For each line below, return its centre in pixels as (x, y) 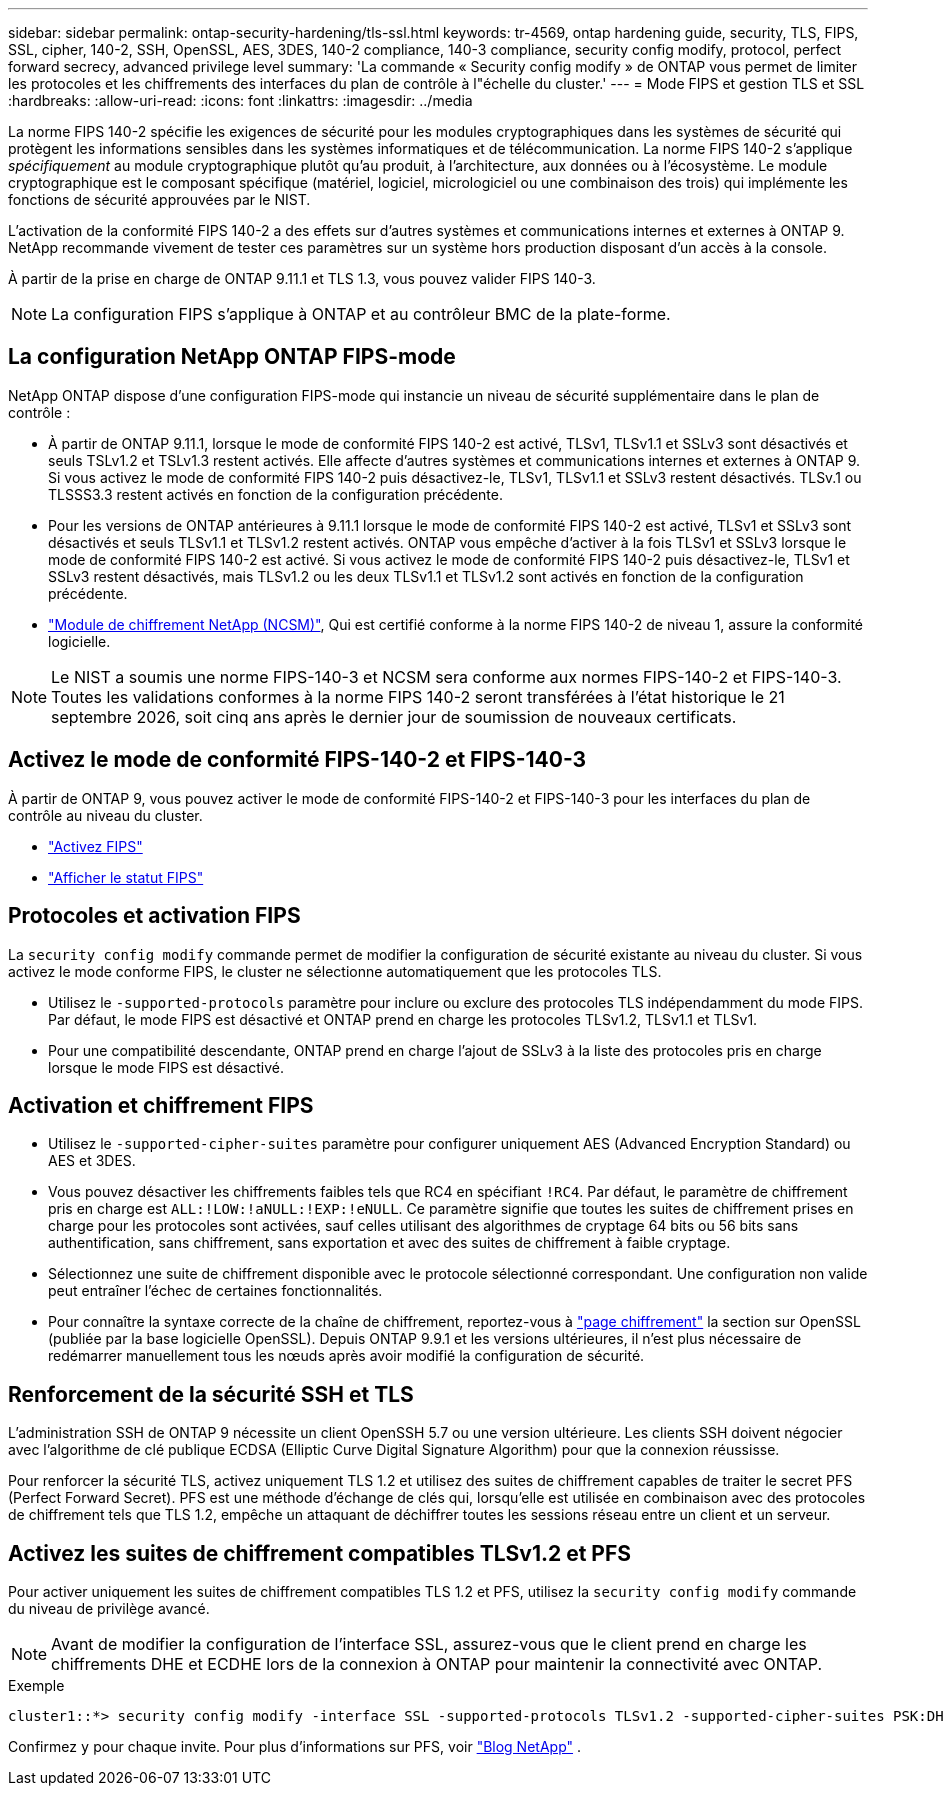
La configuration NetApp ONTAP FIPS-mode (232, 357)
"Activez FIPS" (95, 846)
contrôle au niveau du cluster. (105, 815)
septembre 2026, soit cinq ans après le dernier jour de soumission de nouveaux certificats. (394, 716)
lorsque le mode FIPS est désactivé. (166, 1067)
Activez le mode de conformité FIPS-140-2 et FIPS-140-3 (297, 760)
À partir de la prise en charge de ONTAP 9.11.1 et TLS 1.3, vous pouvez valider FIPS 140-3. (302, 278)
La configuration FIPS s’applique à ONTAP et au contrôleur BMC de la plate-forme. (361, 314)
